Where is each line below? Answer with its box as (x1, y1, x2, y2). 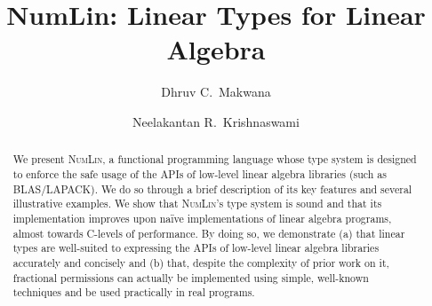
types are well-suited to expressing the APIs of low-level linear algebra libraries (12, 240, 380, 255)
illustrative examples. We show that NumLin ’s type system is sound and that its (12, 196, 382, 211)
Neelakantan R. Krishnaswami (132, 112, 300, 130)
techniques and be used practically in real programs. (12, 285, 255, 300)
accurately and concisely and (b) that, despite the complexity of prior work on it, (12, 255, 389, 270)
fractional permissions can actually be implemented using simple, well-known (12, 270, 369, 285)
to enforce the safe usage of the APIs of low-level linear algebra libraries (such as (12, 166, 387, 181)
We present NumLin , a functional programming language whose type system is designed (12, 152, 417, 167)
